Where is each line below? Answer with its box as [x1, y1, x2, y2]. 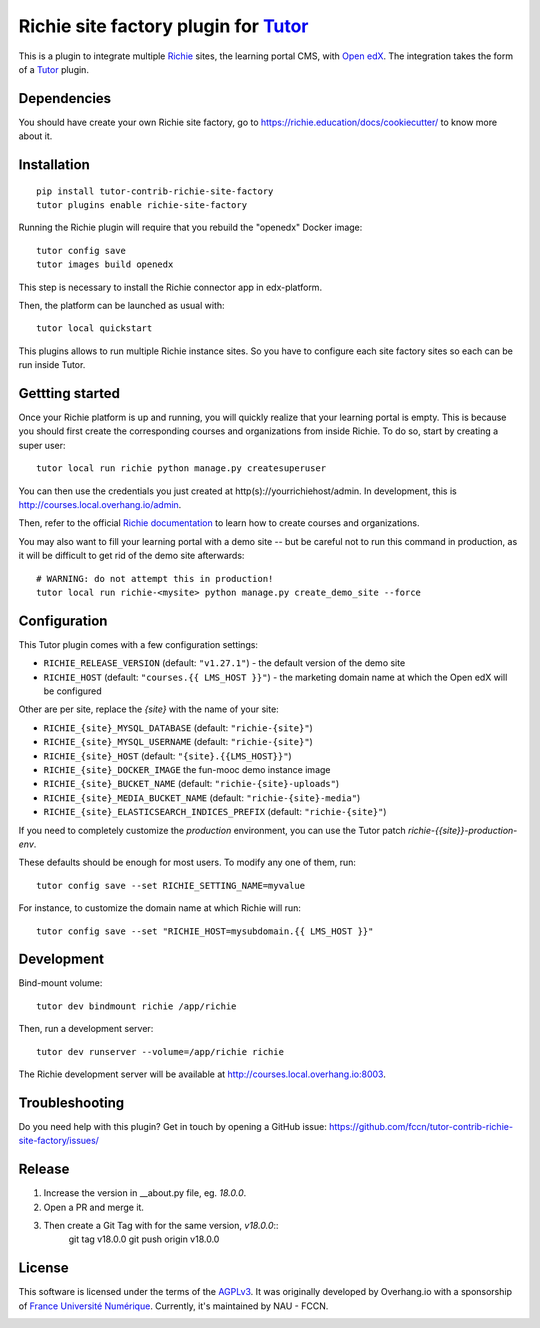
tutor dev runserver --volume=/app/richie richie [36, 1046, 285, 1057]
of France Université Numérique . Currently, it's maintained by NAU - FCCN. [18, 1300, 329, 1312]
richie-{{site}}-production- [408, 824, 518, 836]
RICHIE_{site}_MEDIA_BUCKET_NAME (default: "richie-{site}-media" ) [43, 791, 361, 804]
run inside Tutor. [18, 359, 86, 371]
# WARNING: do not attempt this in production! [36, 573, 274, 584]
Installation [18, 156, 90, 174]
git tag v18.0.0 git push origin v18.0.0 [68, 1233, 220, 1245]
